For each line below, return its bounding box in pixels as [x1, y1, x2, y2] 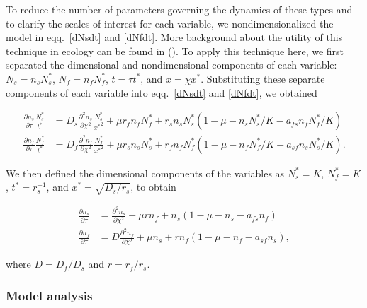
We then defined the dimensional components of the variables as [6, 165, 285, 180]
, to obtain [130, 179, 176, 194]
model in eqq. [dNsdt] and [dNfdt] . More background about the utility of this [6, 30, 343, 45]
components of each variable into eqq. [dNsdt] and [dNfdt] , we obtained [6, 85, 317, 100]
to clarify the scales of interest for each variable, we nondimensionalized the [6, 16, 334, 30]
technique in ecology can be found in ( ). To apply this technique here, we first [6, 43, 344, 58]
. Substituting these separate [201, 71, 325, 85]
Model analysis [6, 286, 93, 304]
